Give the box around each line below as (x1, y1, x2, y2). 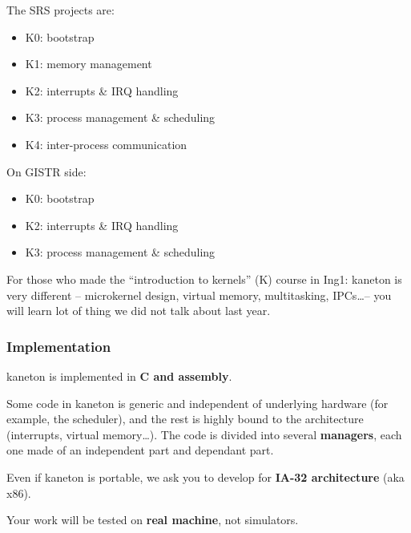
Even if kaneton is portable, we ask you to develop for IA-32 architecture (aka (6, 468, 405, 485)
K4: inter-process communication (25, 135, 187, 152)
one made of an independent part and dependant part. (6, 442, 274, 458)
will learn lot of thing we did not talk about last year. (6, 302, 271, 319)
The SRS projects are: (6, 2, 115, 18)
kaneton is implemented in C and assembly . (6, 367, 232, 384)
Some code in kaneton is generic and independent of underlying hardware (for (6, 394, 389, 411)
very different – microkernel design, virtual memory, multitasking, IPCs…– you (6, 286, 392, 303)
